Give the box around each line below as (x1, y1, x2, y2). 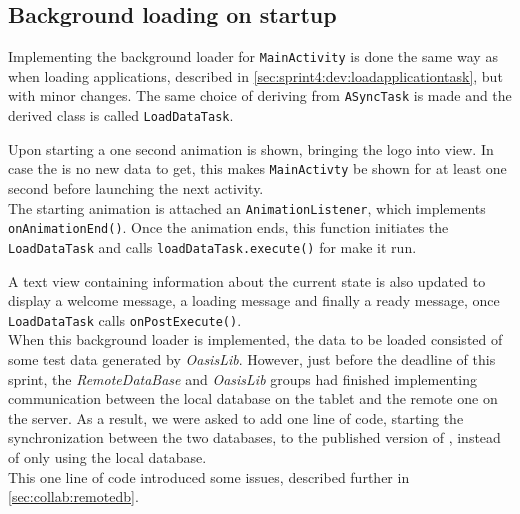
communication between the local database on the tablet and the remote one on (8, 388, 498, 409)
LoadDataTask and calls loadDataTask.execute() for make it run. (8, 236, 417, 257)
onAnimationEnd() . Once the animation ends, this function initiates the (8, 217, 449, 238)
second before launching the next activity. (8, 178, 264, 199)
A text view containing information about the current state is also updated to (8, 270, 486, 291)
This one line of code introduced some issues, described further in (8, 466, 410, 487)
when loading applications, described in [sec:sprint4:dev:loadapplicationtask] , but (8, 65, 503, 86)
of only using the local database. (8, 446, 207, 467)
